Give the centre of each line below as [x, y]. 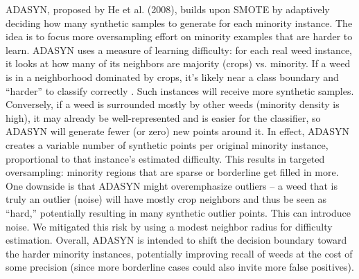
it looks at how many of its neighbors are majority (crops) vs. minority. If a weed [178, 63]
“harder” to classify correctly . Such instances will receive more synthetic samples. [180, 90]
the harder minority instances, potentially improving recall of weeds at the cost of [179, 253]
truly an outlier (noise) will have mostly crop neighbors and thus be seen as [166, 199]
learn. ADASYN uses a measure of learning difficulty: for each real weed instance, [179, 49]
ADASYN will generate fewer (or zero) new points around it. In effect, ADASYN [178, 131]
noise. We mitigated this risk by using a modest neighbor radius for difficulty [169, 226]
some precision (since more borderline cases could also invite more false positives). [180, 267]
